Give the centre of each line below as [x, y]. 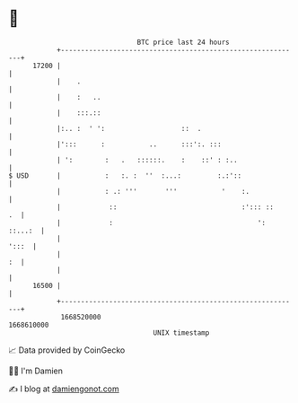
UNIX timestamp [181, 333]
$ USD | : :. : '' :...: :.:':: [125, 175]
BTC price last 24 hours [183, 42]
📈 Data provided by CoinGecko [67, 350]
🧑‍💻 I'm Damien [36, 371]
